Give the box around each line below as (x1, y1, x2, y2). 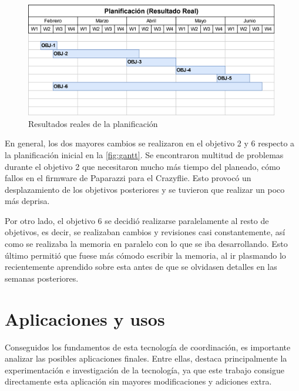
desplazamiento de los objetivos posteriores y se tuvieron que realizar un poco (5, 183, 285, 195)
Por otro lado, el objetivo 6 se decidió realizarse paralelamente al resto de (5, 214, 269, 226)
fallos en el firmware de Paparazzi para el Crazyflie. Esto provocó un (5, 172, 251, 184)
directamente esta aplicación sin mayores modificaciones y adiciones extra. (5, 375, 272, 387)
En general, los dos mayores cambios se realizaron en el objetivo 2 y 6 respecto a (5, 137, 295, 149)
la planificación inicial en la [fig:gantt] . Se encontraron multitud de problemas (5, 148, 284, 161)
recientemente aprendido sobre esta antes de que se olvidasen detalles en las (5, 260, 277, 273)
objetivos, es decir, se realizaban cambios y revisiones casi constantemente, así (5, 226, 285, 238)
